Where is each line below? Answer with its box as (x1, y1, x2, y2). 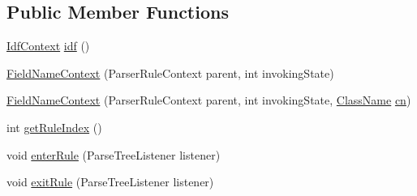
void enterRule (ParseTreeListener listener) (6, 146, 221, 163)
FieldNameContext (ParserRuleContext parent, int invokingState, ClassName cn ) (6, 92, 411, 109)
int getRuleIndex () (6, 118, 102, 135)
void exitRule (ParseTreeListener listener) (6, 173, 214, 190)
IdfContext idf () (6, 37, 90, 54)
